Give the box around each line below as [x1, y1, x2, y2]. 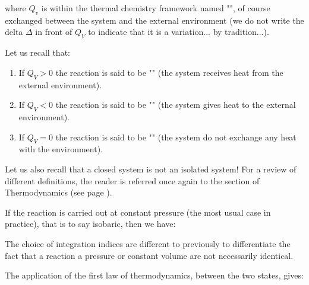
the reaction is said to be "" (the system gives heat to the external [55, 98, 296, 111]
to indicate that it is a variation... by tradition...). [88, 25, 269, 38]
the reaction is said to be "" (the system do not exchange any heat [55, 130, 297, 143]
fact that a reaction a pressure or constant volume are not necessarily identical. [5, 249, 294, 261]
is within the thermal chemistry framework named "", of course [41, 2, 270, 14]
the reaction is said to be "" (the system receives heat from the [55, 66, 283, 78]
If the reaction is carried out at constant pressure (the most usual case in [5, 206, 271, 218]
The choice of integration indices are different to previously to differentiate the [5, 237, 291, 249]
